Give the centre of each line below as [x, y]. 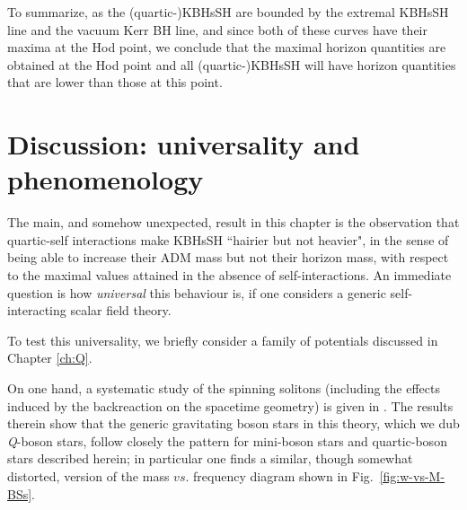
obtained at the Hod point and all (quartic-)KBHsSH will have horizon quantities [232, 64]
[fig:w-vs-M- [412, 476]
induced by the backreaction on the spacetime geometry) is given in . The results [230, 405]
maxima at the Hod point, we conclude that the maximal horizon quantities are [227, 47]
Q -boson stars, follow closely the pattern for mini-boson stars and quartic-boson [227, 440]
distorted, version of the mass [88, 476]
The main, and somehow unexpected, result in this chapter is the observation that [233, 222]
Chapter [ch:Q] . [50, 358]
